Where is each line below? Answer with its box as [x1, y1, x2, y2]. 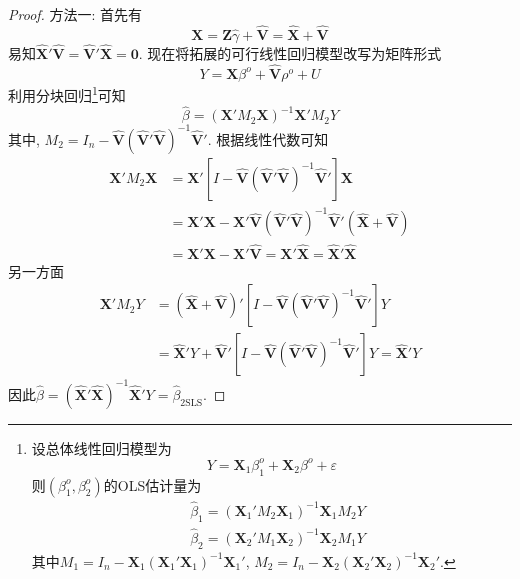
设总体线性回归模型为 [31, 437, 172, 458]
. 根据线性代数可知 [207, 128, 329, 149]
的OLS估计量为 [103, 474, 202, 495]
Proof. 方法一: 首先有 [8, 4, 143, 24]
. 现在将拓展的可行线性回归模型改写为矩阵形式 [138, 43, 442, 64]
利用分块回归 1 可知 [8, 81, 126, 105]
